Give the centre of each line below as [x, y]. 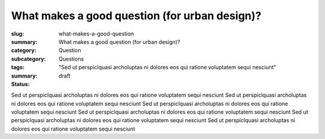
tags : [18, 67]
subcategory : [29, 59]
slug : [17, 34]
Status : [20, 84]
